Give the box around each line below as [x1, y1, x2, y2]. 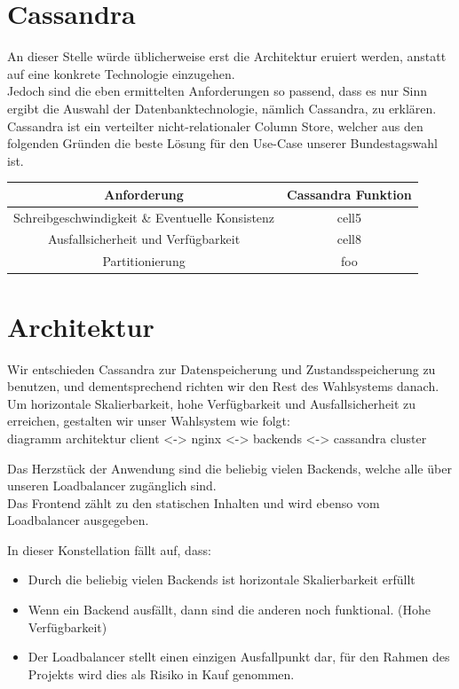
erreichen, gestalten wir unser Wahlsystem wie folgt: [7, 411, 290, 430]
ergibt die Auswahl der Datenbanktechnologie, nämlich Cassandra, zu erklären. [7, 98, 437, 117]
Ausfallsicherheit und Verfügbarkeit [47, 230, 241, 248]
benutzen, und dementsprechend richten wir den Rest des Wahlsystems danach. [7, 377, 439, 395]
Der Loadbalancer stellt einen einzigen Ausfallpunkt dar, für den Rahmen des [28, 647, 450, 666]
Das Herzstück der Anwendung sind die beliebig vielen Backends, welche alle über [7, 458, 452, 477]
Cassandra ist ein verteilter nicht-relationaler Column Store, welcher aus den [7, 116, 423, 135]
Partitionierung [102, 252, 186, 270]
